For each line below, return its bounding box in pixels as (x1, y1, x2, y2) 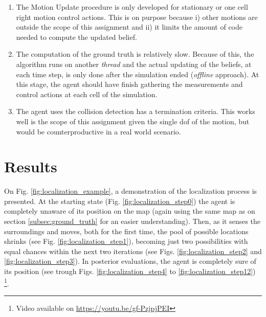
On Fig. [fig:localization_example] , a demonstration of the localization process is (4, 186, 257, 196)
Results (4, 156, 57, 177)
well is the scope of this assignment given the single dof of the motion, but (16, 116, 250, 126)
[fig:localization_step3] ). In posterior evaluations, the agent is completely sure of (4, 256, 256, 266)
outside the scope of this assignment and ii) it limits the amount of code (16, 21, 243, 32)
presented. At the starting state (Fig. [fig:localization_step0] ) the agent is (4, 195, 235, 206)
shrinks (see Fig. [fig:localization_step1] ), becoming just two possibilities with (4, 236, 248, 246)
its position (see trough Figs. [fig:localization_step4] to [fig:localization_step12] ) (4, 266, 256, 276)
